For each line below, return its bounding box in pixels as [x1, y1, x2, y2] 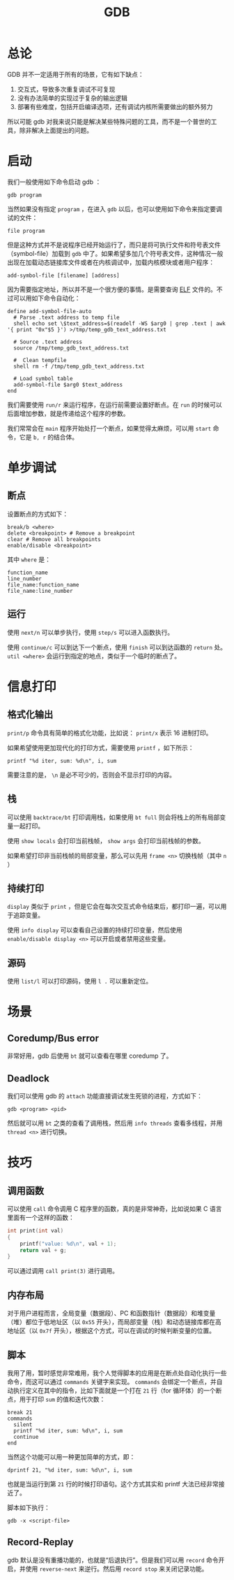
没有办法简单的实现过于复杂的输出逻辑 [17, 94, 127, 102]
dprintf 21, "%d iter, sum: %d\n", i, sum [7, 1466, 132, 1474]
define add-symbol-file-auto [7, 308, 92, 315]
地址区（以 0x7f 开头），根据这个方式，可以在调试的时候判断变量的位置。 [7, 1326, 216, 1335]
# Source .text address [13, 338, 82, 345]
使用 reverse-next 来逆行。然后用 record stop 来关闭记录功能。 [25, 1564, 208, 1573]
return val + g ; [19, 1247, 68, 1254]
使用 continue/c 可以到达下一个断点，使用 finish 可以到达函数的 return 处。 [7, 642, 227, 651]
